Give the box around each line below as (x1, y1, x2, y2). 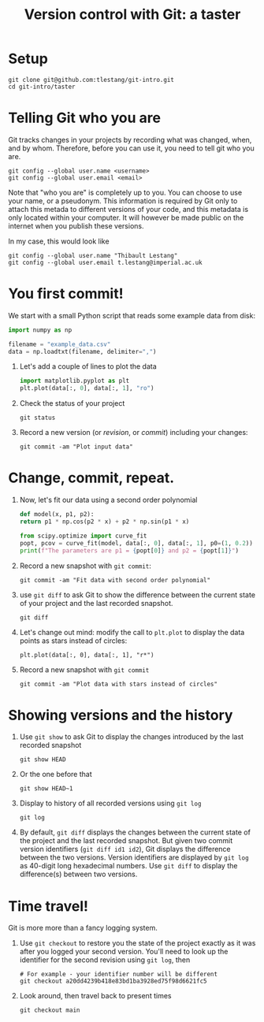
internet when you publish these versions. (8, 221, 144, 230)
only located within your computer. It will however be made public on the (8, 213, 244, 222)
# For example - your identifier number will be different (19, 971, 218, 979)
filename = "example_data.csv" (8, 340, 111, 348)
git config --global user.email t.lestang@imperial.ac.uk (8, 258, 203, 266)
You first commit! (8, 285, 124, 303)
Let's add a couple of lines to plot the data (19, 362, 158, 371)
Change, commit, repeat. (8, 469, 175, 487)
